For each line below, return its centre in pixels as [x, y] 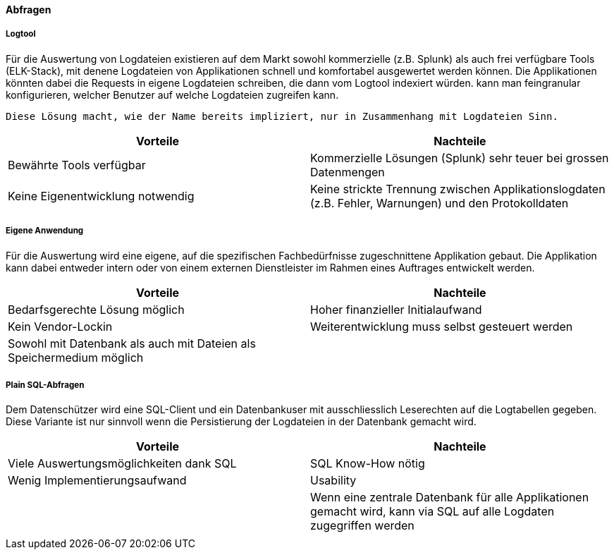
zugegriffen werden [362, 526]
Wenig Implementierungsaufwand [97, 481]
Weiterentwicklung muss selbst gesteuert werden [442, 326]
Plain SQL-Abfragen [45, 385]
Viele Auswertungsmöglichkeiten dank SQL [122, 464]
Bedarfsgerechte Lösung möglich [96, 309]
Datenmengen [348, 172]
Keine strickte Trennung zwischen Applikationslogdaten [458, 189]
